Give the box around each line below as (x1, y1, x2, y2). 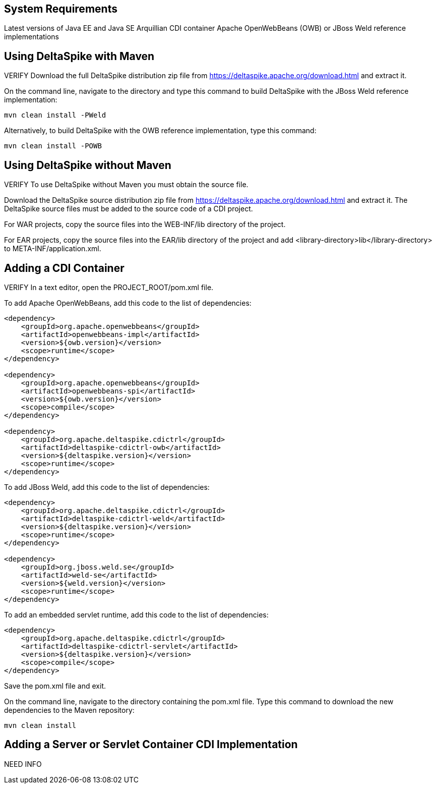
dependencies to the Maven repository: (4, 705, 135, 714)
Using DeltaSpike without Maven (4, 158, 171, 172)
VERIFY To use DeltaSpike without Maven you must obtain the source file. (4, 180, 248, 189)
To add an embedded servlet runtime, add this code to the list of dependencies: (4, 610, 269, 619)
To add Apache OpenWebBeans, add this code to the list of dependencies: (4, 298, 252, 307)
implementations (4, 32, 59, 41)
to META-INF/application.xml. (4, 244, 101, 253)
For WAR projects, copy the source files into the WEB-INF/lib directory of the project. (4, 220, 286, 229)
